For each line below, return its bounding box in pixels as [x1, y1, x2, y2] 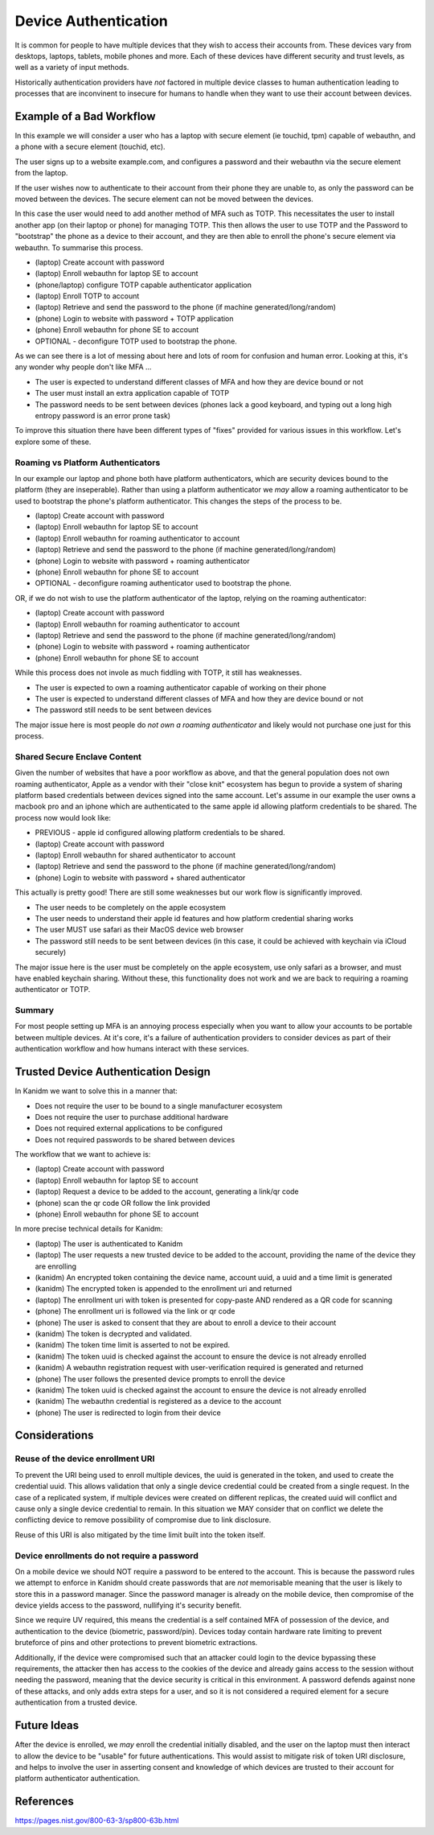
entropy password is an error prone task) [35, 411, 171, 420]
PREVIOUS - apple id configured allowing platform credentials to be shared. [35, 828, 285, 837]
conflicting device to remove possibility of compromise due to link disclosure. [14, 1515, 272, 1524]
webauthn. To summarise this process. [14, 242, 144, 253]
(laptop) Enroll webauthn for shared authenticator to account [35, 850, 236, 860]
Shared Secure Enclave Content [14, 751, 142, 762]
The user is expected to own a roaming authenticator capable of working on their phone [35, 682, 327, 692]
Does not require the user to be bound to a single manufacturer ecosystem [35, 1101, 283, 1110]
